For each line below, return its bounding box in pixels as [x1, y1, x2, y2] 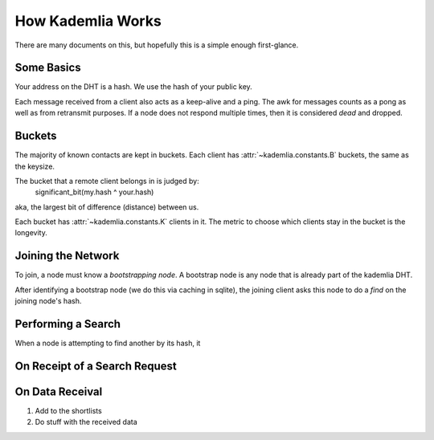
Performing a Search [14, 317, 121, 331]
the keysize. [14, 161, 55, 171]
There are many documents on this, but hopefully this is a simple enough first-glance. [14, 40, 299, 50]
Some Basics [14, 61, 81, 75]
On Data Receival [14, 385, 103, 398]
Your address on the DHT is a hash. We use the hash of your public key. [14, 82, 252, 92]
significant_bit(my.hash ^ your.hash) [35, 187, 154, 197]
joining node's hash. [14, 296, 82, 306]
